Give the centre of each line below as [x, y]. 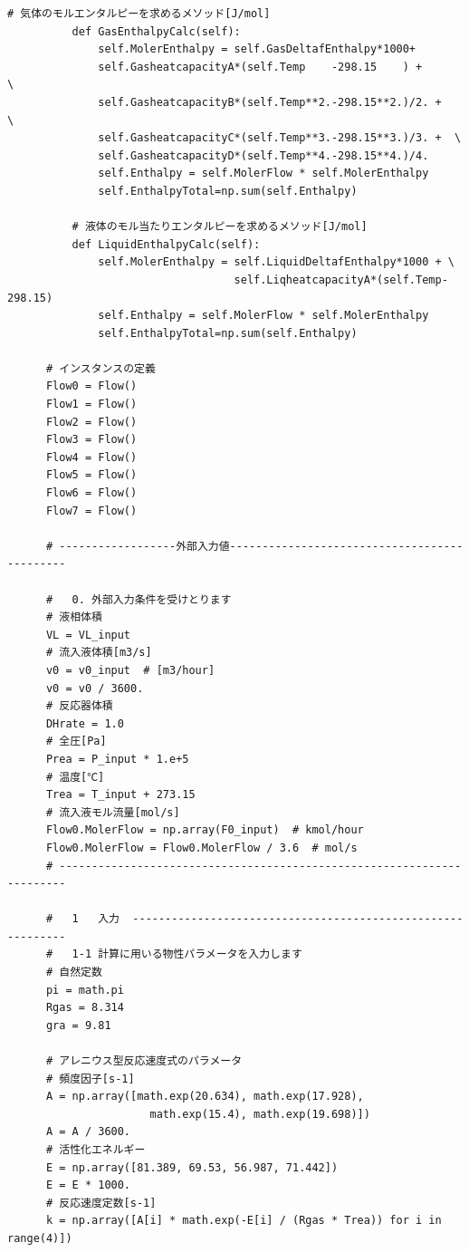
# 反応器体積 [79, 706]
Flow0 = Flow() [91, 386]
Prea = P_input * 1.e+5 [117, 759]
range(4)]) [40, 1238]
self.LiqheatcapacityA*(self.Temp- [341, 279]
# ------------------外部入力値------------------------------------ [254, 546]
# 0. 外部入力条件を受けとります [139, 599]
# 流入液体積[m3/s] [99, 653]
